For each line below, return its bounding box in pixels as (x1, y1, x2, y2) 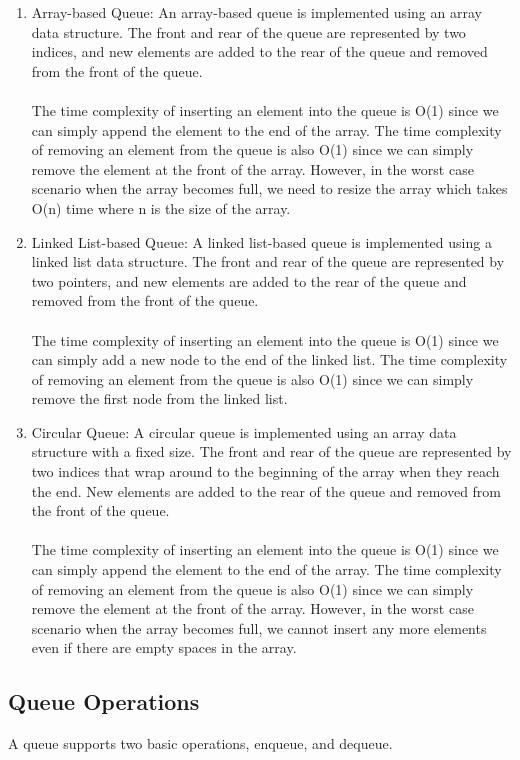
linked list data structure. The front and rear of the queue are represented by (31, 251, 505, 272)
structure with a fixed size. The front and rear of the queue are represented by (31, 441, 512, 462)
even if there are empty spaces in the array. (31, 637, 297, 658)
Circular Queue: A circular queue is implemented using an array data (31, 421, 457, 442)
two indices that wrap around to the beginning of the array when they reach (31, 461, 500, 482)
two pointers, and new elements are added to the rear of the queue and (31, 270, 467, 291)
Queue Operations (8, 686, 200, 717)
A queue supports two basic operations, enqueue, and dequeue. (8, 733, 393, 754)
